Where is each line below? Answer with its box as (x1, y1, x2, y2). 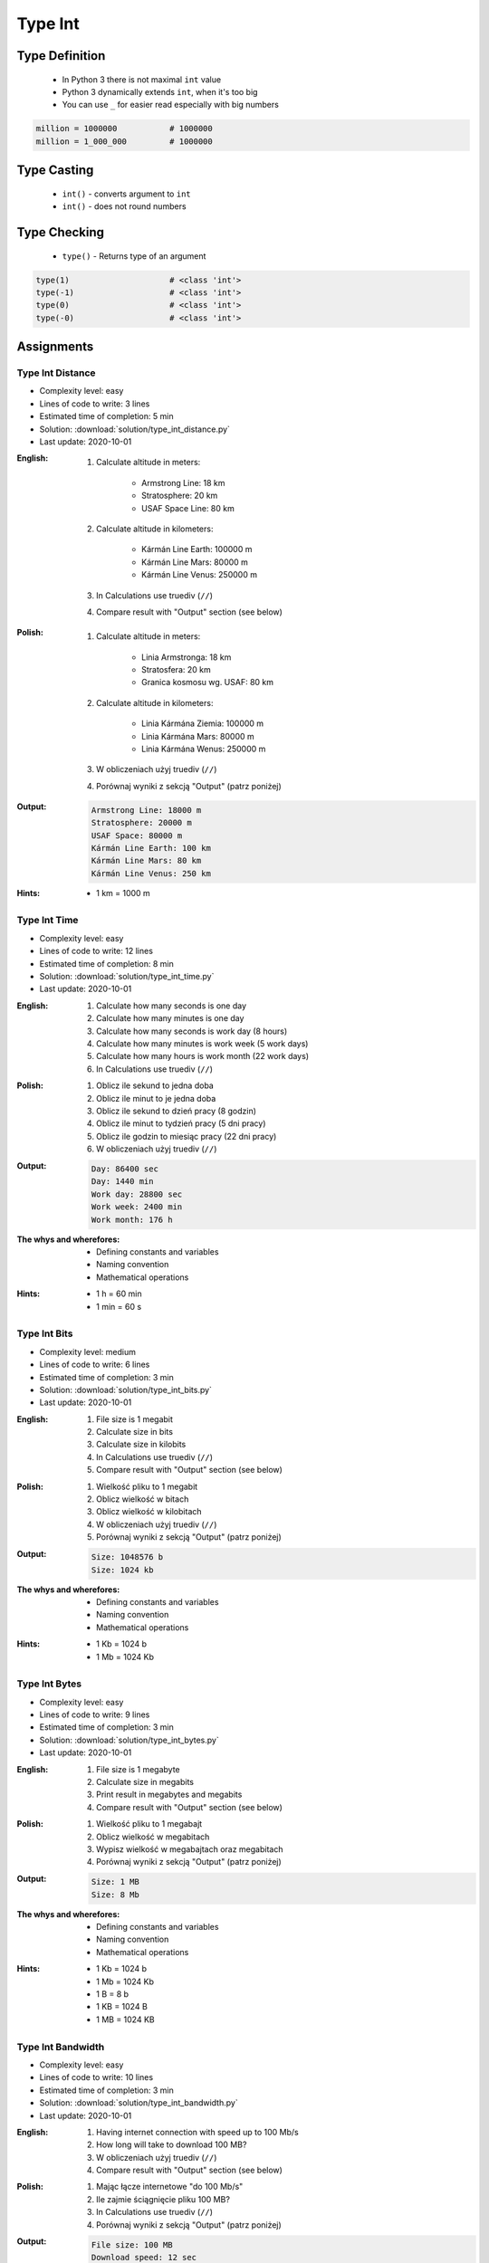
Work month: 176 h (91, 1214, 173, 1225)
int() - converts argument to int (62, 188, 191, 199)
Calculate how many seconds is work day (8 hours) (96, 1026, 288, 1036)
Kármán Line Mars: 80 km (91, 855, 202, 866)
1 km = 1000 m (96, 887, 151, 898)
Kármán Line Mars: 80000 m (141, 557, 249, 568)
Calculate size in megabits (96, 1777, 195, 1787)
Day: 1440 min (91, 1177, 154, 1187)
